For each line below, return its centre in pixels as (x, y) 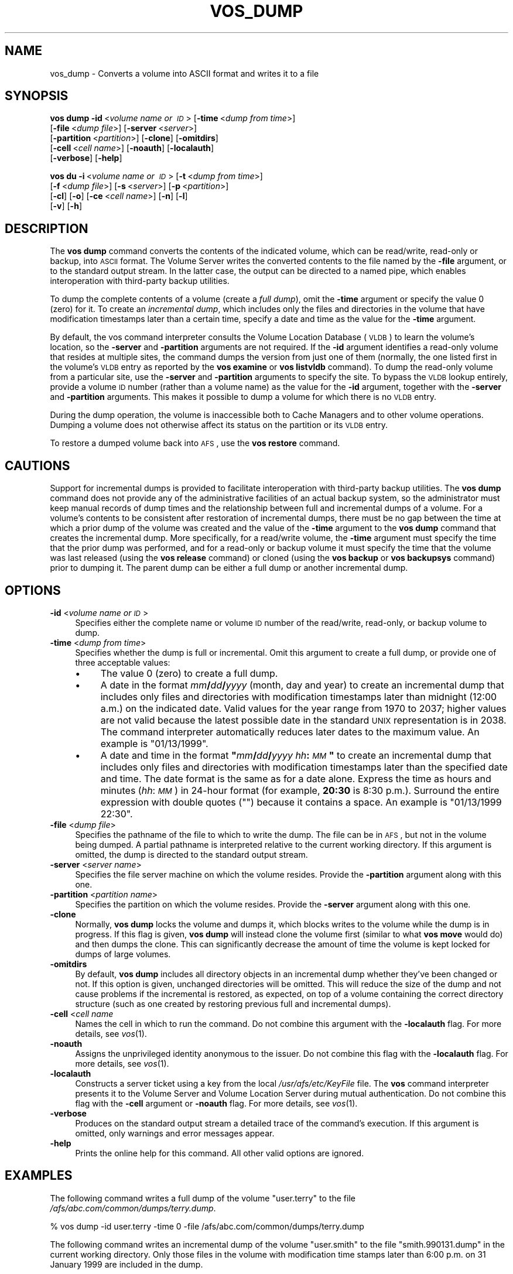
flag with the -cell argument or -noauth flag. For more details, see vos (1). (216, 1103)
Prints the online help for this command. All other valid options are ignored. (220, 1153)
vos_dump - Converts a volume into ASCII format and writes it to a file (184, 73)
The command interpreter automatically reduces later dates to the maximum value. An (290, 732)
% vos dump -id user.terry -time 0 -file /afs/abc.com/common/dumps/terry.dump (207, 1226)
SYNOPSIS (37, 96)
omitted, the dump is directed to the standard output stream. (191, 854)
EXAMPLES (39, 1176)
